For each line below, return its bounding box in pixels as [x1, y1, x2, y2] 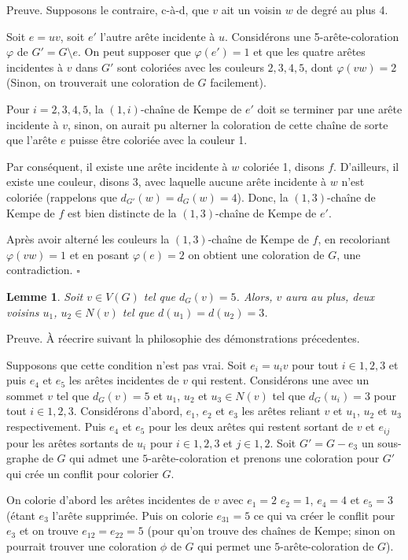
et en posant [69, 246, 130, 262]
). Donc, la [237, 188, 289, 205]
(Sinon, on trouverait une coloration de [6, 74, 194, 91]
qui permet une [197, 538, 271, 554]
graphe [6, 450, 39, 466]
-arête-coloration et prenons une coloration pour [148, 450, 380, 466]
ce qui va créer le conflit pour [253, 506, 395, 523]
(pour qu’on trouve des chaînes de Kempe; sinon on [147, 522, 395, 539]
